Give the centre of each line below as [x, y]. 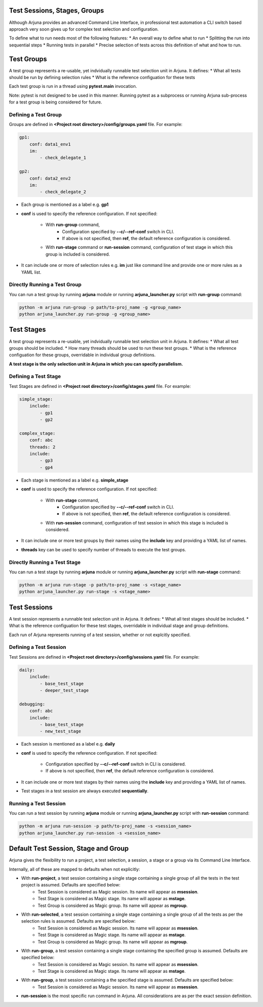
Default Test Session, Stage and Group [69, 849]
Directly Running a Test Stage [45, 562]
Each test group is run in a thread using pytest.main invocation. [73, 86]
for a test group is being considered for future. [56, 102]
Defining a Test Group [35, 115]
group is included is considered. [78, 254]
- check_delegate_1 [63, 158]
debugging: [32, 704]
